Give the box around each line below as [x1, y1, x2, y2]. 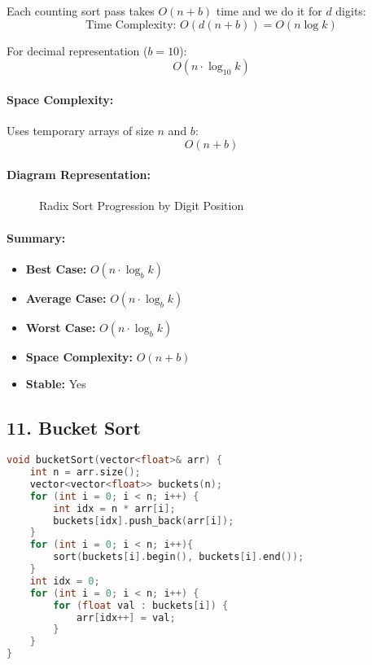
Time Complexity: [85, 19, 177, 31]
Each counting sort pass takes [7, 2, 155, 19]
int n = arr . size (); [29, 466, 141, 479]
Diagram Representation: [7, 166, 151, 183]
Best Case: [25, 260, 87, 277]
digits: [335, 2, 366, 19]
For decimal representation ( [7, 42, 148, 59]
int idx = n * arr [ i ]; [53, 502, 176, 514]
